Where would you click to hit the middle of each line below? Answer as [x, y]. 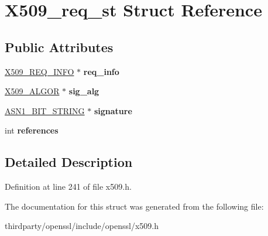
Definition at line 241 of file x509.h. [68, 187]
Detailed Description [69, 162]
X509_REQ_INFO [39, 71]
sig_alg [84, 91]
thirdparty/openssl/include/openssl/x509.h [82, 226]
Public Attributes [59, 47]
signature [113, 110]
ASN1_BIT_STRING [45, 110]
